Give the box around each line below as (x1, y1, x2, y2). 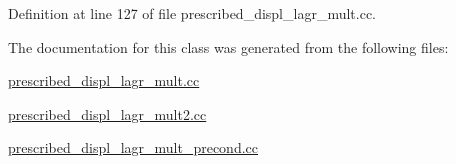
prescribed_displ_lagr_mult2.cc (8, 103, 207, 124)
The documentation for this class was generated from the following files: (8, 36, 449, 57)
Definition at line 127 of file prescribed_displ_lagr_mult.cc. (8, 3, 377, 23)
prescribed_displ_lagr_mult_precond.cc (8, 137, 259, 158)
